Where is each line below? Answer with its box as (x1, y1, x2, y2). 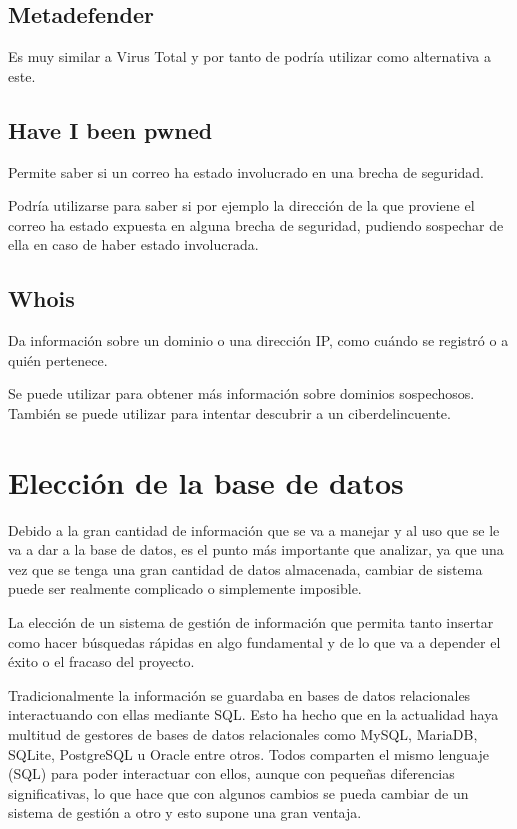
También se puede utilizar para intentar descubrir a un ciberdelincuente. (8, 402, 451, 423)
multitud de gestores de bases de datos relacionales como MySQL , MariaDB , (8, 724, 478, 745)
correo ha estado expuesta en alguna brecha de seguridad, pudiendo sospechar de (8, 214, 504, 235)
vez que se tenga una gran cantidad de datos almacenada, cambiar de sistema (8, 558, 483, 579)
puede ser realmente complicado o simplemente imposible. (8, 578, 362, 599)
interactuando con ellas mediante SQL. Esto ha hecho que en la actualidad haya (8, 704, 499, 725)
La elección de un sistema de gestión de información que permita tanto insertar (8, 612, 494, 633)
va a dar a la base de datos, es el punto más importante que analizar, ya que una (8, 539, 504, 560)
